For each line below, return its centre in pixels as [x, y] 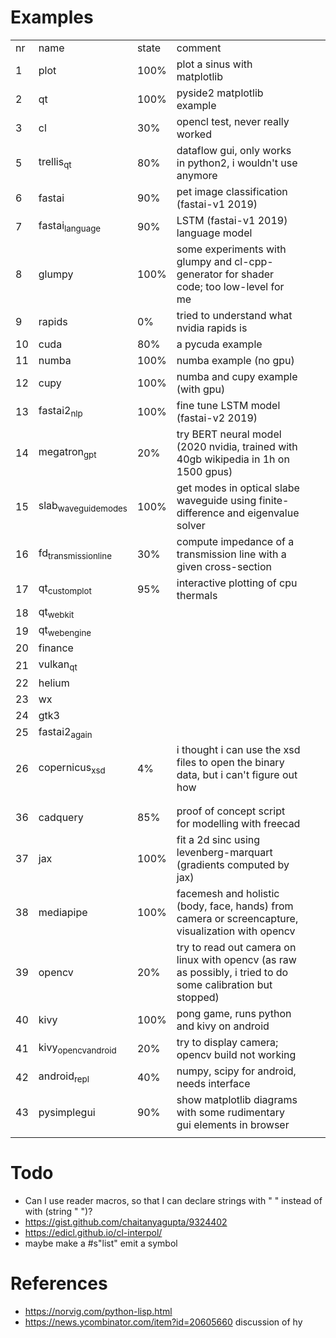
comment [199, 48]
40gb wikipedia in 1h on [233, 459]
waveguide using [216, 500]
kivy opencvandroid [77, 1048]
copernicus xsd [72, 768]
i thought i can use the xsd [238, 749]
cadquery [61, 817]
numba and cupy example [237, 376]
